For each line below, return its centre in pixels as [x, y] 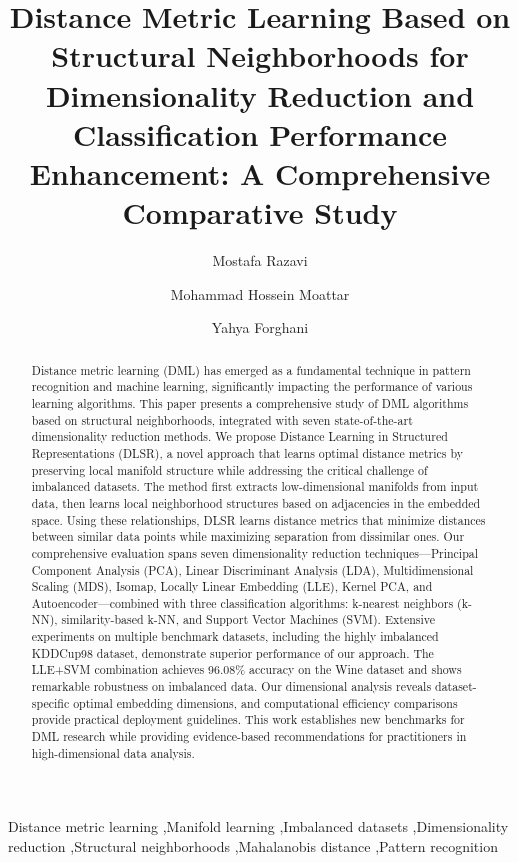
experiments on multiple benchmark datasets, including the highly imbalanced [235, 636]
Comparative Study [260, 212]
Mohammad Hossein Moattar [260, 293]
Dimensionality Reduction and [260, 94]
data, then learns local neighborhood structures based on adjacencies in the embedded [256, 502]
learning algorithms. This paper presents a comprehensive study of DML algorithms [250, 402]
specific [50, 702]
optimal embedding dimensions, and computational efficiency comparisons [265, 702]
